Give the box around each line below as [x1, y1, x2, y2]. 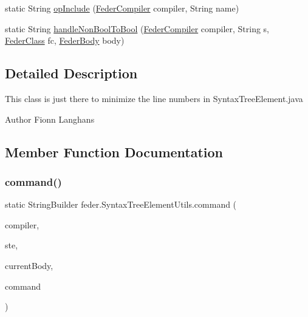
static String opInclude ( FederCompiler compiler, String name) [5, 2, 239, 14]
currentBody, [5, 259, 53, 271]
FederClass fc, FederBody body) [5, 34, 125, 47]
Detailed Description [5, 64, 138, 83]
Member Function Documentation [5, 142, 224, 161]
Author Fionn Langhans [5, 112, 95, 125]
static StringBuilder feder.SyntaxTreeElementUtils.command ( [5, 198, 237, 211]
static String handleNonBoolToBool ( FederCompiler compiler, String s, [5, 22, 270, 35]
